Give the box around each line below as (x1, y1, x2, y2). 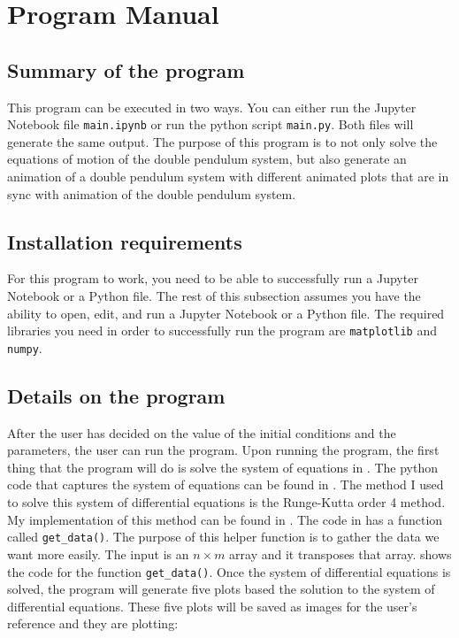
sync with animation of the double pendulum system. (7, 184, 296, 203)
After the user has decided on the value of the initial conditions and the (7, 423, 396, 442)
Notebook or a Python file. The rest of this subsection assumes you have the (7, 287, 421, 304)
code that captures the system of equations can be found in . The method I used (7, 475, 444, 494)
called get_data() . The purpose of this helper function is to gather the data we (7, 527, 440, 546)
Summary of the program (7, 56, 245, 83)
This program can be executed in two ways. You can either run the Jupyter (7, 97, 417, 116)
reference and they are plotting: (7, 614, 179, 633)
